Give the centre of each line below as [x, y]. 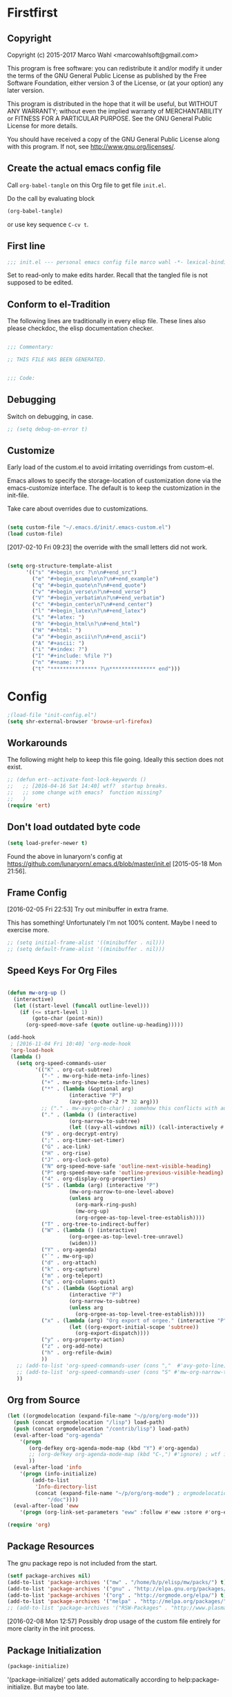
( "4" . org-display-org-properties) [94, 1179]
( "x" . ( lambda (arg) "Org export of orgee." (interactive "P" [134, 1321]
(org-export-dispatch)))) [112, 1334]
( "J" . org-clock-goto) [75, 1160]
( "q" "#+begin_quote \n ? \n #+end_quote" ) [89, 585]
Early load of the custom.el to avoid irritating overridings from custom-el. [111, 467]
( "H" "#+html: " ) [57, 630]
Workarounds [37, 743]
